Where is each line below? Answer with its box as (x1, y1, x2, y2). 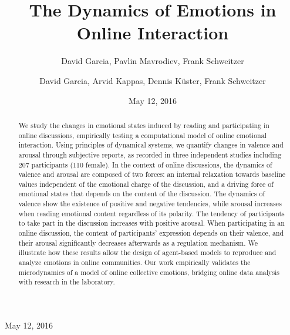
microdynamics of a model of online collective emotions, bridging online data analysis (18, 267, 280, 277)
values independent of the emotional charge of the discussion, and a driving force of (18, 179, 274, 189)
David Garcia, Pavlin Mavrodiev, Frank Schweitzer (61, 55, 244, 67)
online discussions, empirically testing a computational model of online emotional (18, 130, 267, 140)
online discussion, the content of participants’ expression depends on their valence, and (18, 228, 284, 238)
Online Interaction (76, 21, 229, 45)
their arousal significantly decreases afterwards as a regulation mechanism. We (18, 237, 258, 247)
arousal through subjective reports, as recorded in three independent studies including (18, 149, 282, 159)
